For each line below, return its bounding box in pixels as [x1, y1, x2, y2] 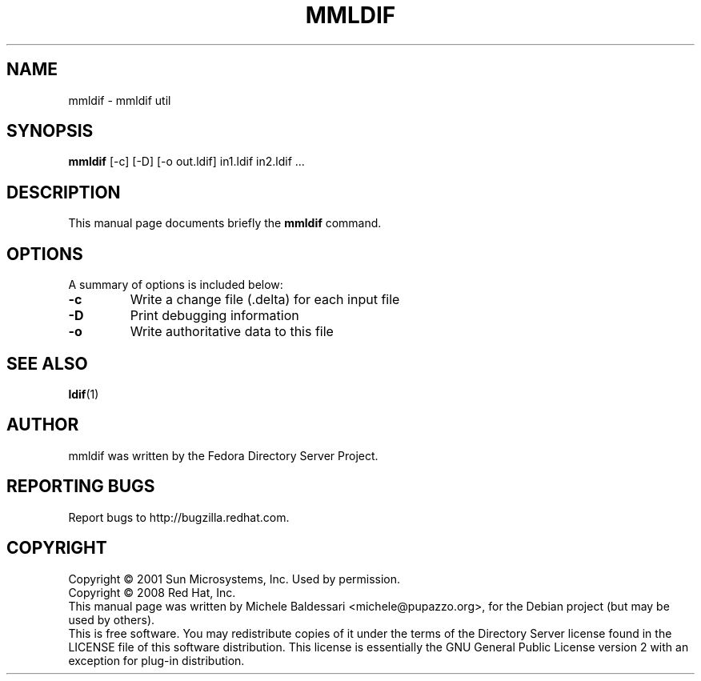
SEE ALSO [6, 353, 88, 374]
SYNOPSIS [6, 121, 94, 142]
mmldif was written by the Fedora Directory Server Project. [68, 448, 379, 463]
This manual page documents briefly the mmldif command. [68, 216, 382, 230]
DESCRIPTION [6, 182, 121, 202]
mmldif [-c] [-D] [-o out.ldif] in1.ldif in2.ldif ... [68, 154, 305, 169]
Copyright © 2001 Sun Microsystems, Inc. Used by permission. [68, 571, 401, 586]
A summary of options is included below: [68, 278, 283, 292]
